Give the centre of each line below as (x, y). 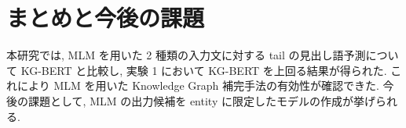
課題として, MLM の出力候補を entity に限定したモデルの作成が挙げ (201, 100)
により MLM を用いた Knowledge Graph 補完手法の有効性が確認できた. (198, 85)
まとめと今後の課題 (106, 18)
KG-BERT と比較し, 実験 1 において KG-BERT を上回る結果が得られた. (204, 70)
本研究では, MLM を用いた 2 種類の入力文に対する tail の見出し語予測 (186, 55)
